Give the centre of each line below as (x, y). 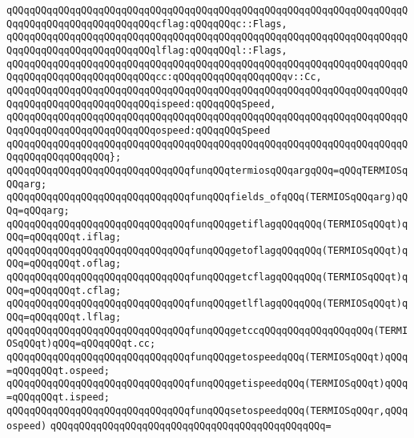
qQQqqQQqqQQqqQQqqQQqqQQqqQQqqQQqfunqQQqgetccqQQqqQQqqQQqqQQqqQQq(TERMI (207, 330)
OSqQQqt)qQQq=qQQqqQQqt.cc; (81, 344)
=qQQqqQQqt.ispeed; (58, 398)
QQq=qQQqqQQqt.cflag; (64, 290)
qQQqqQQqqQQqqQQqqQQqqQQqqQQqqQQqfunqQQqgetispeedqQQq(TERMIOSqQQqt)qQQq (207, 384)
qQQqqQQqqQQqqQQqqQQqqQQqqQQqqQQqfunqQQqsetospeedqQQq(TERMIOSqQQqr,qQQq (207, 410)
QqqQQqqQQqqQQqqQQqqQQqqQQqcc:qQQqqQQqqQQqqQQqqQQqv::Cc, (164, 77)
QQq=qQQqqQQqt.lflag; (64, 317)
